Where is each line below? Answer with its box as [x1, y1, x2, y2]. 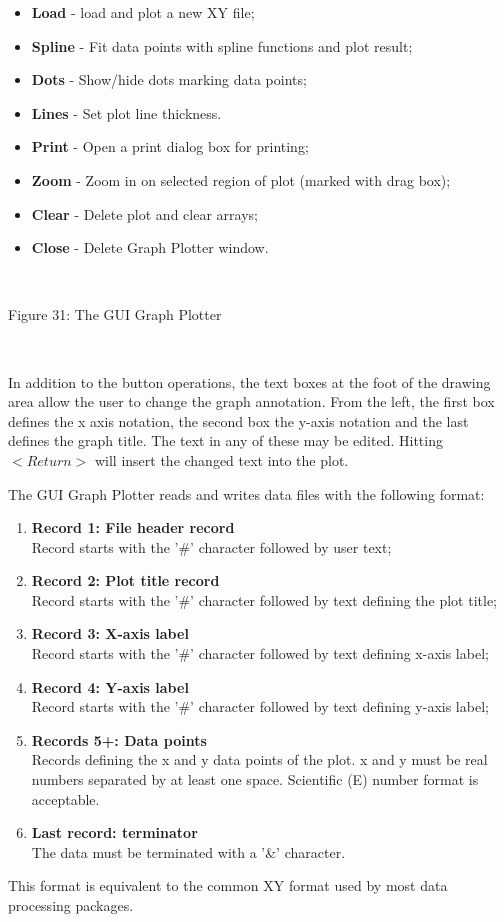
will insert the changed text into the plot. [94, 449, 349, 470]
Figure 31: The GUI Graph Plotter [8, 304, 222, 325]
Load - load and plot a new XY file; [31, 2, 255, 22]
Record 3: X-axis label [31, 623, 189, 644]
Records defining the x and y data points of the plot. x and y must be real [31, 749, 488, 770]
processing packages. [8, 895, 134, 915]
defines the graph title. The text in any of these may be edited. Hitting [8, 430, 443, 451]
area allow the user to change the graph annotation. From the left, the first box [8, 391, 495, 412]
